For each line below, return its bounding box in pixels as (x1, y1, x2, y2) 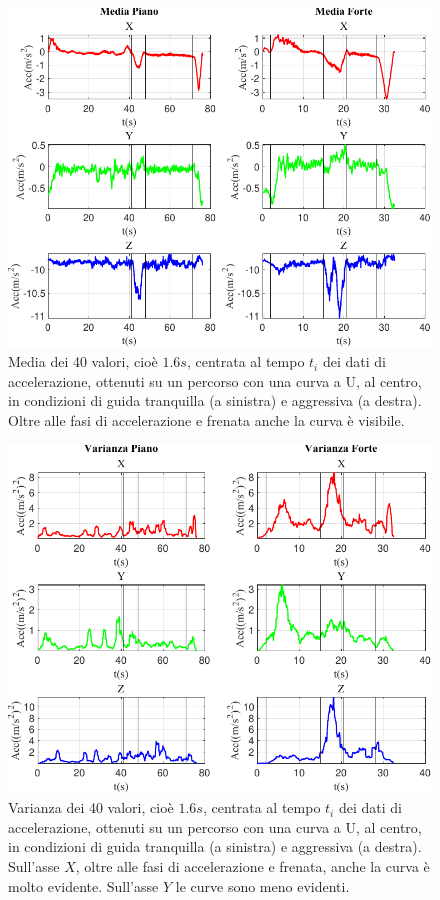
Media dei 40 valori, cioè (8, 351, 158, 372)
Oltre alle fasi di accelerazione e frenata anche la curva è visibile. (8, 409, 405, 430)
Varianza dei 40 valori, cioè (8, 797, 174, 818)
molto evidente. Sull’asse (8, 875, 159, 896)
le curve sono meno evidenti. (175, 875, 350, 896)
